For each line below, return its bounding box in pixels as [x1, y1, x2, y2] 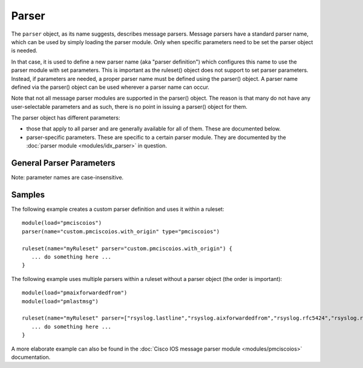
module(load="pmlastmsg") [22, 298, 99, 305]
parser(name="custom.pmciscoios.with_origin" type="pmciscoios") [22, 228, 220, 235]
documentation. [11, 353, 51, 361]
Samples [11, 189, 45, 199]
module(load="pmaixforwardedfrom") [22, 289, 128, 296]
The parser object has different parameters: [11, 114, 120, 121]
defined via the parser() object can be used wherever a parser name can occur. [11, 83, 210, 91]
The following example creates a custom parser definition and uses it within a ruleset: [11, 205, 224, 213]
